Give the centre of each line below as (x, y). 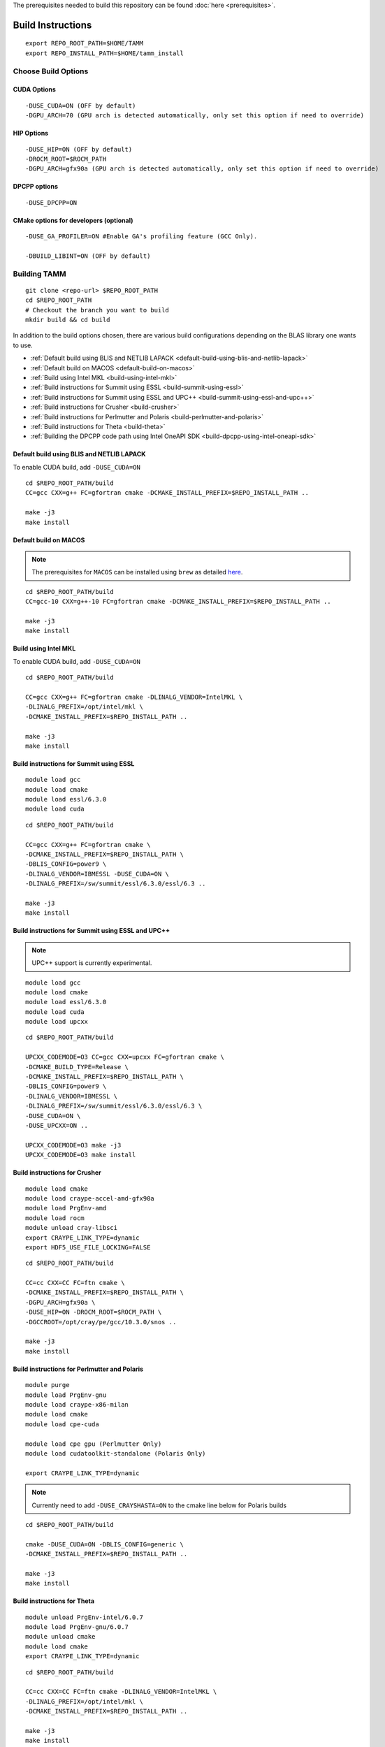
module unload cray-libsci (72, 1228)
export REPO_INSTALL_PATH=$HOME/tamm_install (105, 53)
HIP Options (31, 133)
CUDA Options (34, 89)
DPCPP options (36, 187)
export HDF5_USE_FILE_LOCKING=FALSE (88, 1247)
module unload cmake (60, 1637)
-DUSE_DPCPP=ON (51, 202)
